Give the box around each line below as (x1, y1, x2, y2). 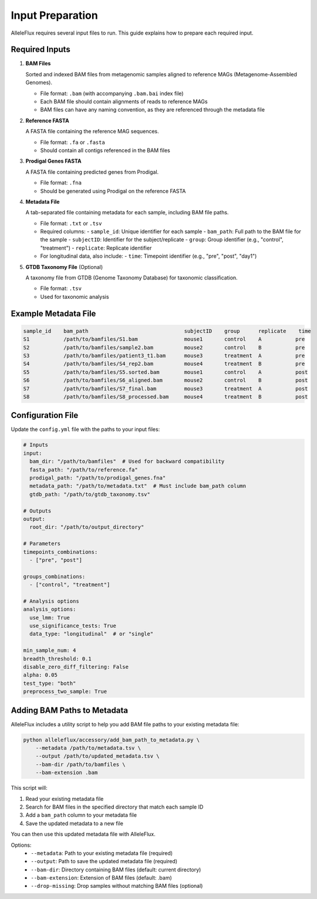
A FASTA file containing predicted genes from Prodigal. (25, 168, 159, 176)
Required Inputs (11, 45, 70, 55)
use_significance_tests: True (29, 622, 117, 629)
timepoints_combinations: (23, 548, 98, 555)
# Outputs (23, 507, 52, 514)
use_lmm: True (29, 614, 70, 621)
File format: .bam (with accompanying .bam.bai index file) (40, 90, 184, 97)
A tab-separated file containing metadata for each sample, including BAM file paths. (25, 209, 229, 216)
